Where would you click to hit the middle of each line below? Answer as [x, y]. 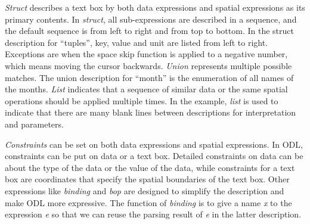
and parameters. [34, 124]
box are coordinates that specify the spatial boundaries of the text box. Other [147, 179]
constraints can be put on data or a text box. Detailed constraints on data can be [154, 156]
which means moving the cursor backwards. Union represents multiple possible [148, 65]
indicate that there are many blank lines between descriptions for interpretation [151, 112]
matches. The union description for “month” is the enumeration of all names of [149, 77]
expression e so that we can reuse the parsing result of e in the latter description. [153, 214]
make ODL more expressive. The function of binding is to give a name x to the [148, 202]
